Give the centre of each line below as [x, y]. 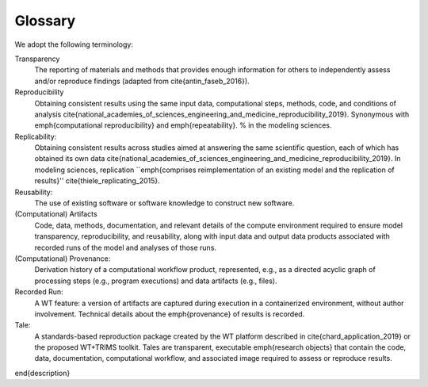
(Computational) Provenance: [63, 259]
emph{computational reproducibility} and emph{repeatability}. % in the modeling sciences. [183, 125]
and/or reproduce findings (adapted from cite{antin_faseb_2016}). [142, 81]
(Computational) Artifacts [56, 214]
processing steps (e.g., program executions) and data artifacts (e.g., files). [156, 281]
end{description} [42, 373]
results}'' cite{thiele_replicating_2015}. [97, 181]
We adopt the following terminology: [74, 44]
